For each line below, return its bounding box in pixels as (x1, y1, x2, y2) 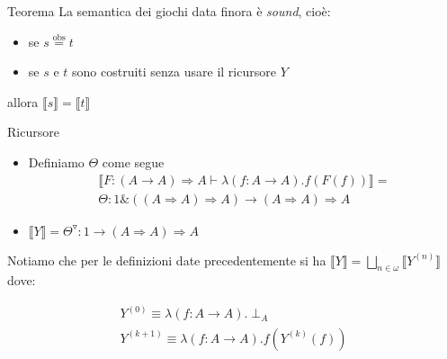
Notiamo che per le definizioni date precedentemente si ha (7, 250, 326, 269)
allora (7, 92, 39, 111)
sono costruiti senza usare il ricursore (72, 62, 276, 81)
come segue (102, 152, 165, 171)
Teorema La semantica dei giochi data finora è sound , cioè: (7, 2, 331, 20)
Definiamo (28, 152, 85, 171)
